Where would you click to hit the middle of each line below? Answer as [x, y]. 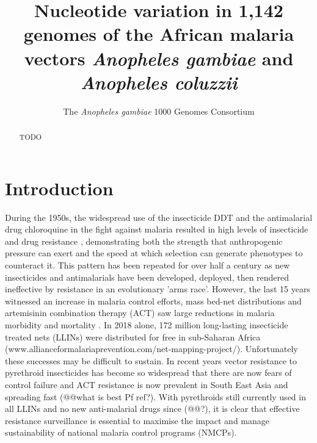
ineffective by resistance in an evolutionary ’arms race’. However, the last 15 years [158, 289]
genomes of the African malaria [159, 34]
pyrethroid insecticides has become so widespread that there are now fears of [148, 373]
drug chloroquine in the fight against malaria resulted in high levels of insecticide [157, 229]
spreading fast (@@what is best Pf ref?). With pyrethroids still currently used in [155, 396]
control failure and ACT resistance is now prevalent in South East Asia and [147, 384]
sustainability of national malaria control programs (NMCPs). [121, 432]
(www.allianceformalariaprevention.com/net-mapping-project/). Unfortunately [151, 349]
